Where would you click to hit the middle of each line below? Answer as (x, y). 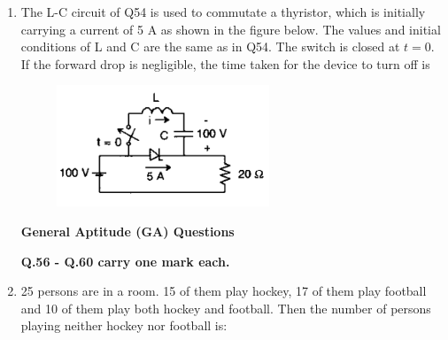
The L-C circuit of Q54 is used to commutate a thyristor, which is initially (223, 12)
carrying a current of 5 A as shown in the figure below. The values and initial (231, 29)
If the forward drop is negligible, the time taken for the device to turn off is (225, 63)
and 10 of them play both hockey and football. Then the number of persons (226, 308)
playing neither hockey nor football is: (124, 325)
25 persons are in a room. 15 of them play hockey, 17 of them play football (224, 291)
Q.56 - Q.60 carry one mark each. (125, 261)
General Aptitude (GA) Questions (127, 231)
